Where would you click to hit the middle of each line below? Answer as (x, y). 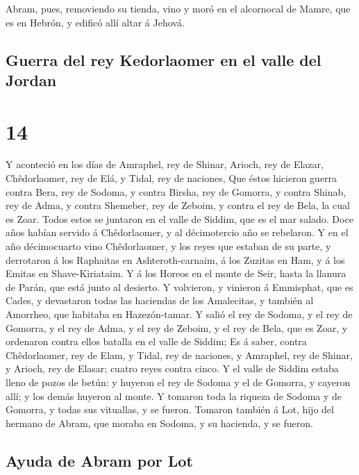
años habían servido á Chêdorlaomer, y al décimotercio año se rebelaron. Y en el (177, 232)
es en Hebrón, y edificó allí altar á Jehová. (95, 22)
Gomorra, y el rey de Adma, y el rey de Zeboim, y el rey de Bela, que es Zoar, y (177, 327)
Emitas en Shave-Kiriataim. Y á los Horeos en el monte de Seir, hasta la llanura (176, 273)
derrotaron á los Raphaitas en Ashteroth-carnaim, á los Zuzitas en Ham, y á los (175, 259)
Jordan (31, 80)
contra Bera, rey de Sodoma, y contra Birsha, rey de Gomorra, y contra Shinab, (176, 191)
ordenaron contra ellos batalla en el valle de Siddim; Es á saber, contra (156, 341)
